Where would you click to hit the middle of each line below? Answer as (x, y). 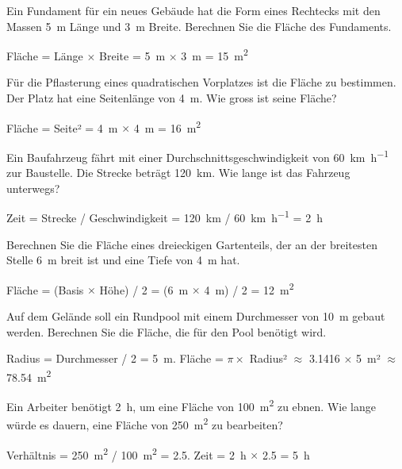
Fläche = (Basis (45, 289)
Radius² (268, 358)
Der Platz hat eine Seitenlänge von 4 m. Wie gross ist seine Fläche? (172, 98)
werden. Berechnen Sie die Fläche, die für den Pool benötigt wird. (167, 331)
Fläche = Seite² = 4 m (62, 127)
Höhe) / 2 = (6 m (144, 289)
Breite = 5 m (132, 55)
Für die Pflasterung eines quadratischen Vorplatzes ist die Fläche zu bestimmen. (201, 82)
